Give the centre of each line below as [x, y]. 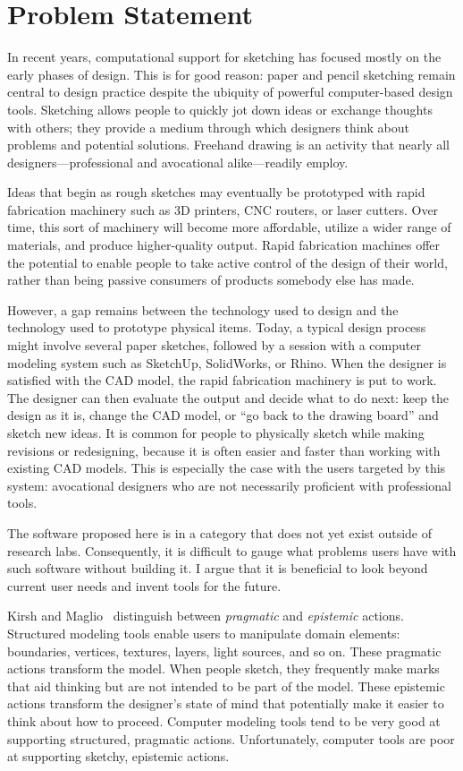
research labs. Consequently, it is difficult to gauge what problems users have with [232, 550]
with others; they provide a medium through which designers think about [208, 127]
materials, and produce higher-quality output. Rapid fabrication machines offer [223, 245]
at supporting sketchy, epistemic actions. [118, 756]
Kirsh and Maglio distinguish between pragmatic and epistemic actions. [206, 616]
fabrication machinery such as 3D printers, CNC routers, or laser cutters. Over [223, 209]
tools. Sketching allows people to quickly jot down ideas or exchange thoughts [220, 109]
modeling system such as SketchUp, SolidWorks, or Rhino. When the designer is [227, 362]
